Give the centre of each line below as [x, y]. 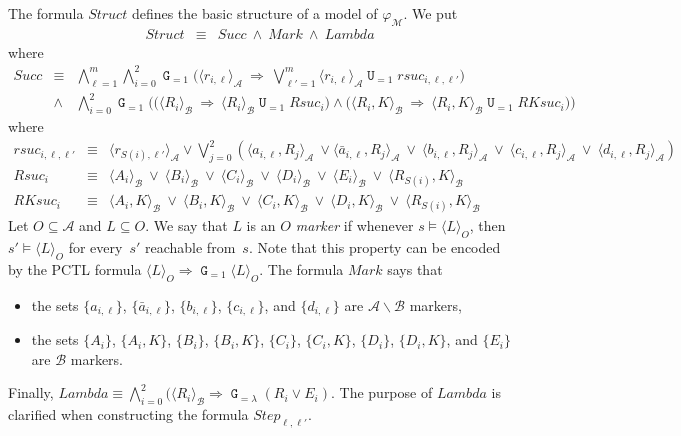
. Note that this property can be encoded [374, 247]
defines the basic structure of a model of [254, 13]
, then [487, 225]
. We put [430, 13]
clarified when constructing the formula [128, 414]
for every [95, 247]
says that [415, 269]
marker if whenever [354, 225]
